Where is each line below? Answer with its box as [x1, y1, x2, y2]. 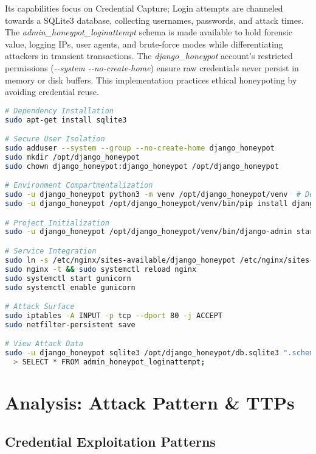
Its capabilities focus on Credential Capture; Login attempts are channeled [5, 2, 283, 14]
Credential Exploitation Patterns [5, 431, 216, 450]
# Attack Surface [5, 302, 75, 311]
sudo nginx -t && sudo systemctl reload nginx [5, 264, 197, 274]
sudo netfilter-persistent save [5, 320, 136, 329]
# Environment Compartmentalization [5, 181, 153, 190]
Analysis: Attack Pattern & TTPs [5, 390, 295, 415]
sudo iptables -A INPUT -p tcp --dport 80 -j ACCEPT [5, 311, 223, 320]
